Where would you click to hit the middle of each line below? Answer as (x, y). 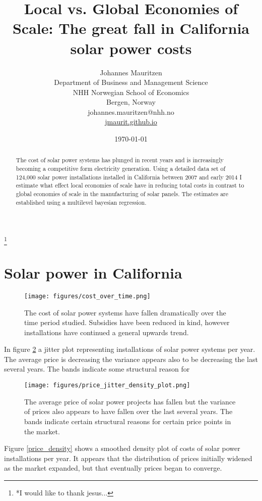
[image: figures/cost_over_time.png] (87, 296)
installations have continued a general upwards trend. (107, 332)
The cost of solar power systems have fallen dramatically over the (125, 312)
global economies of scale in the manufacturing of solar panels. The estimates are (122, 194)
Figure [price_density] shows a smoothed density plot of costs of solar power (122, 448)
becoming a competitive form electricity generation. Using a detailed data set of (121, 169)
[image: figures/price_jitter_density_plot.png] (107, 385)
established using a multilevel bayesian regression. (81, 202)
